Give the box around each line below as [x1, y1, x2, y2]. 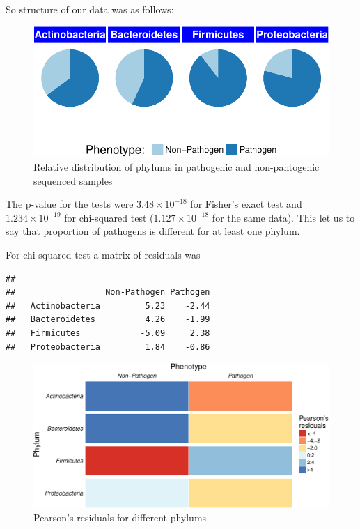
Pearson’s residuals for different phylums [33, 510, 207, 525]
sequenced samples [33, 173, 113, 187]
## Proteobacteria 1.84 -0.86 [6, 342, 210, 352]
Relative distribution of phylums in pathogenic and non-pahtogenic [33, 160, 320, 174]
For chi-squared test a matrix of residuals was [6, 247, 201, 261]
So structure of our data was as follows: [6, 2, 174, 16]
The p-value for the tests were [6, 197, 134, 211]
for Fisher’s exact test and [190, 197, 302, 211]
